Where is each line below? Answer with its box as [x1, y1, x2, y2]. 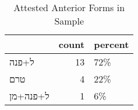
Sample [54, 14, 84, 27]
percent [94, 37, 129, 51]
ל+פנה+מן [9, 89, 49, 102]
